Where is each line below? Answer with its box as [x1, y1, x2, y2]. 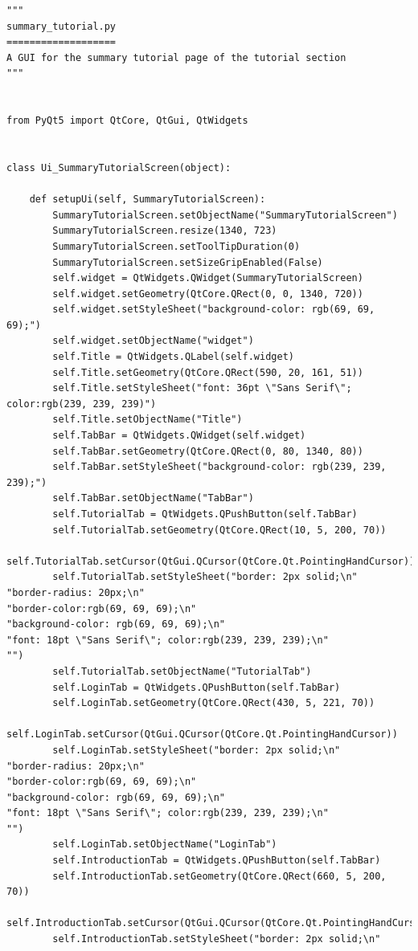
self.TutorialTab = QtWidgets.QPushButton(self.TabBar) [52, 508, 358, 520]
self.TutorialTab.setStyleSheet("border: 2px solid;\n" [52, 571, 358, 583]
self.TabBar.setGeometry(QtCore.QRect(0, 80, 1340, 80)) [52, 445, 363, 457]
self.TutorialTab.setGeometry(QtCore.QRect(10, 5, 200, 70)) [52, 524, 387, 536]
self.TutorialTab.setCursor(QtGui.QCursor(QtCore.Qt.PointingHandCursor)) [6, 555, 416, 567]
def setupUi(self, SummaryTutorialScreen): [29, 194, 266, 206]
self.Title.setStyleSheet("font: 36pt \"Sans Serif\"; [52, 382, 352, 394]
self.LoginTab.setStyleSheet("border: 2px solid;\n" [52, 744, 341, 756]
